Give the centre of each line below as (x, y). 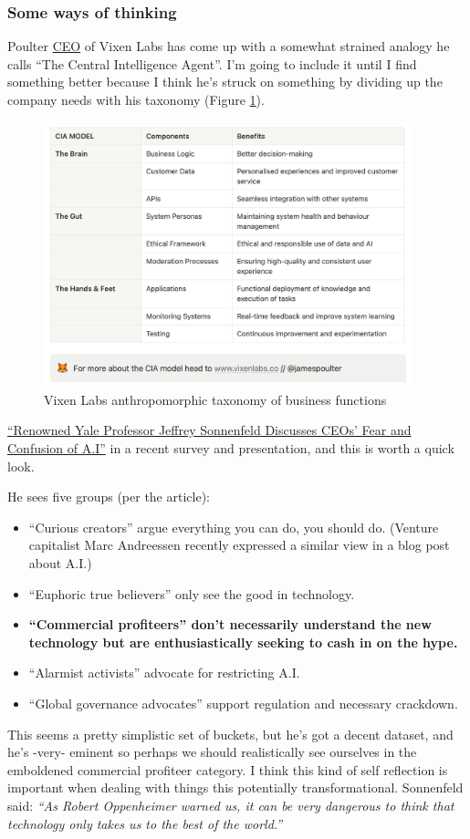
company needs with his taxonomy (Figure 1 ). (136, 99)
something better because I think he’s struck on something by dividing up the (225, 82)
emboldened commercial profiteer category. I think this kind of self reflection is (228, 769)
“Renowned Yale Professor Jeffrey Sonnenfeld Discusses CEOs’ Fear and (209, 430)
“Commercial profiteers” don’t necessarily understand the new (230, 624)
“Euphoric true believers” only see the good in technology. (192, 593)
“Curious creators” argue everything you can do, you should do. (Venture (234, 527)
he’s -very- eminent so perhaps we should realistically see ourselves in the (212, 752)
